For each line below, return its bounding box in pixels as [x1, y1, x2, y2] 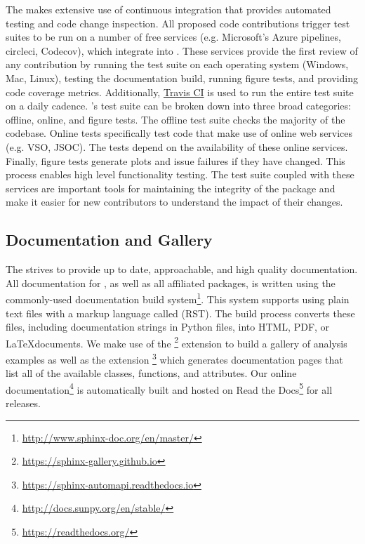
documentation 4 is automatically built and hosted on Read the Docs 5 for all [6, 380, 333, 397]
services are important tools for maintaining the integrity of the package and [6, 180, 336, 195]
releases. [6, 396, 41, 411]
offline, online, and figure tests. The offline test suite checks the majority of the [6, 112, 345, 126]
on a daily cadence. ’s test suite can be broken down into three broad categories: [6, 98, 351, 113]
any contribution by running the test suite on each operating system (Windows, [6, 57, 349, 72]
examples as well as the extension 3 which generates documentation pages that [6, 350, 343, 366]
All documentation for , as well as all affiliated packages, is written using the [6, 275, 336, 290]
